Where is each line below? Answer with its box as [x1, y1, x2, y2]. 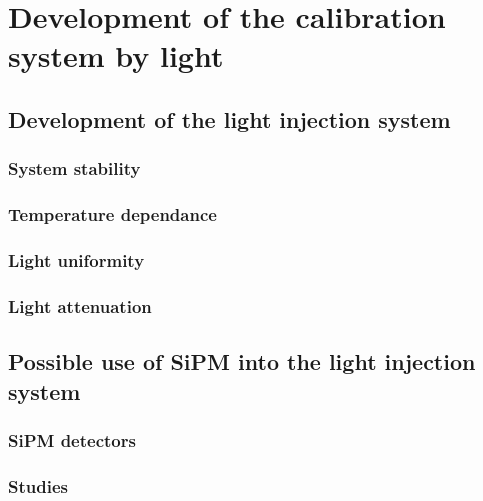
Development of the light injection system [8, 103, 451, 134]
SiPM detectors [8, 427, 136, 452]
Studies [8, 473, 68, 498]
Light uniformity [8, 247, 145, 272]
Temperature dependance [8, 202, 217, 227]
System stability [8, 156, 141, 181]
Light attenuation [8, 293, 152, 318]
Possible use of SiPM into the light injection [8, 346, 476, 377]
